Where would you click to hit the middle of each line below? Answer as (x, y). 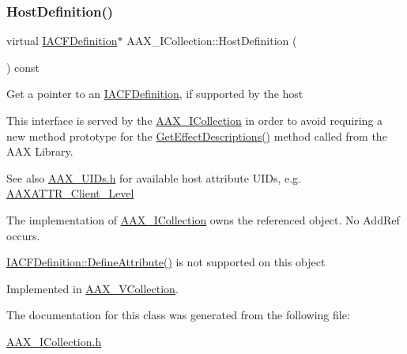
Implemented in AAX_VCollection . (92, 288)
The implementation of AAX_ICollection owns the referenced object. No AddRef (203, 219)
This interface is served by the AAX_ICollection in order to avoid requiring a (195, 120)
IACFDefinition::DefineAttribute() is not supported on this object (166, 262)
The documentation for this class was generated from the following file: (178, 315)
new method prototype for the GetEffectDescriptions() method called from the (197, 136)
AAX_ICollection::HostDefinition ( (212, 41)
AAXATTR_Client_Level (70, 193)
